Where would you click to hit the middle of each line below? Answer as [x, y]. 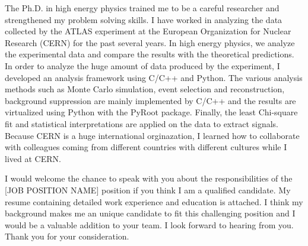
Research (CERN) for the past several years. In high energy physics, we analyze [150, 42]
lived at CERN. [33, 158]
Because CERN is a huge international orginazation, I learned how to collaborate [152, 135]
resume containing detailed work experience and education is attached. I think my [154, 201]
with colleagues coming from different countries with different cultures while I [146, 147]
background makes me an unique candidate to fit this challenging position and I [150, 213]
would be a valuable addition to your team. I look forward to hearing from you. [149, 224]
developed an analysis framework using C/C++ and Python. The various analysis [154, 77]
